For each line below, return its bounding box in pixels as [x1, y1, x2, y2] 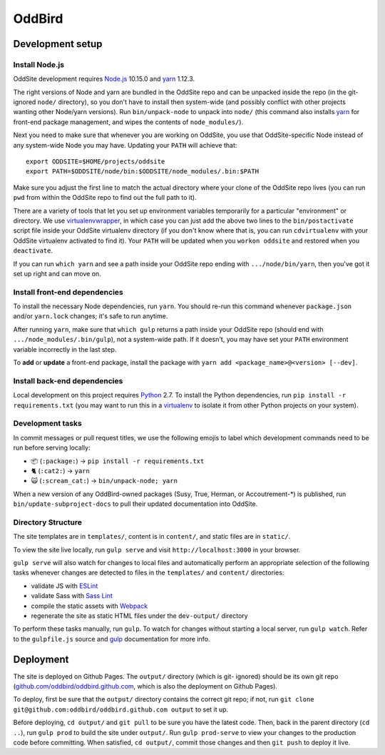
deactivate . [13, 246, 53, 255]
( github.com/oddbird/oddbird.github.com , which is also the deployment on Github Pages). [13, 682, 278, 691]
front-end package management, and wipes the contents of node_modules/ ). [13, 118, 244, 126]
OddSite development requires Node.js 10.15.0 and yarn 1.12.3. [13, 75, 195, 83]
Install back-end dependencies [13, 375, 123, 385]
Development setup [13, 38, 103, 50]
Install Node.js [13, 59, 64, 69]
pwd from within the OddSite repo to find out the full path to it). [13, 193, 197, 202]
